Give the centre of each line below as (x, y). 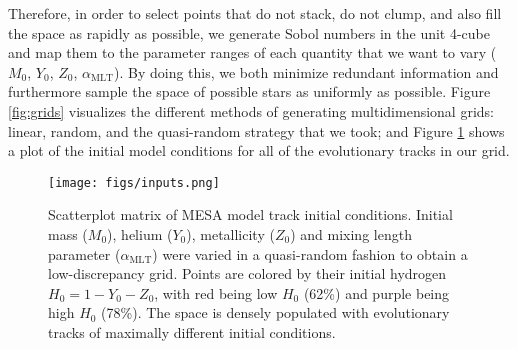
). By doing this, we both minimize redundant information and (306, 71)
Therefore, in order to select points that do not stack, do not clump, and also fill (255, 13)
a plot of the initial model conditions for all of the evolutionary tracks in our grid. (259, 150)
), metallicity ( (230, 234)
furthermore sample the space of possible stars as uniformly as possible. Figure (249, 91)
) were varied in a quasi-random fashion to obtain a (310, 253)
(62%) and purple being (376, 292)
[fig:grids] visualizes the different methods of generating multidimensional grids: (251, 110)
